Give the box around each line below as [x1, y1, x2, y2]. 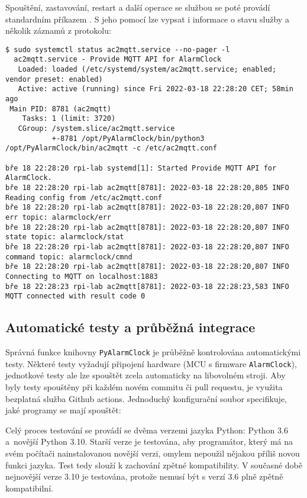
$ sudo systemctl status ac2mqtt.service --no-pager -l [5, 45, 230, 54]
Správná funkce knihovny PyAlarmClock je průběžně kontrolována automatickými [5, 346, 301, 358]
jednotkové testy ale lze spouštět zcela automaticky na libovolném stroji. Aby [5, 369, 286, 381]
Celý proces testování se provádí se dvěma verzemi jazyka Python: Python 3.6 [5, 423, 288, 436]
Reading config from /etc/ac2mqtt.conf [5, 193, 162, 202]
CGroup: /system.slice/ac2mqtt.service [18, 124, 175, 133]
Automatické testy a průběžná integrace [5, 318, 256, 336]
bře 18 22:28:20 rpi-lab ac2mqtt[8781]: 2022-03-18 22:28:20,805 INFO [5, 183, 289, 192]
